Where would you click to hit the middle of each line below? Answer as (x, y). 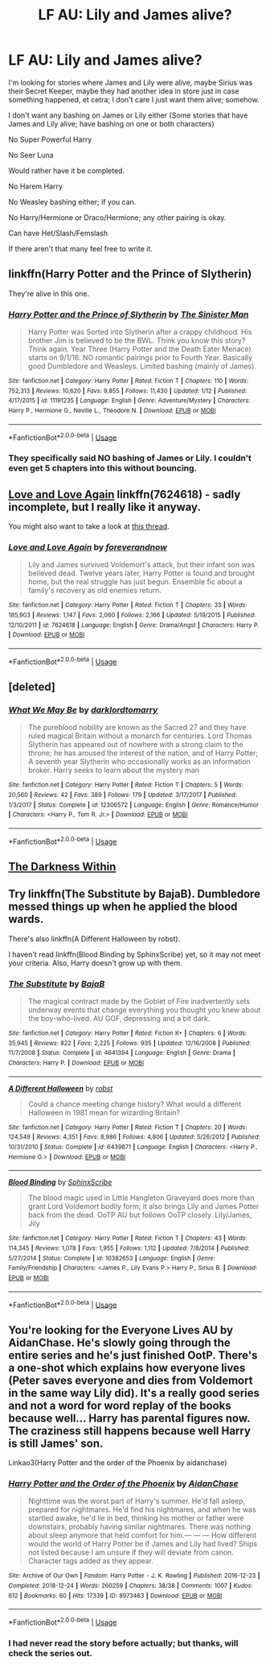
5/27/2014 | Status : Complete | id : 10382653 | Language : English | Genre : (112, 1258)
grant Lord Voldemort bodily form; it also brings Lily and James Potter (143, 1206)
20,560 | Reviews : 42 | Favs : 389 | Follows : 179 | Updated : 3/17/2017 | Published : (123, 795)
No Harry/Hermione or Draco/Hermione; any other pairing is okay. (117, 217)
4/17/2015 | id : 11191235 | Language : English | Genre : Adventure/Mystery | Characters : (129, 401)
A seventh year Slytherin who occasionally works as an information (139, 762)
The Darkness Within (62, 867)
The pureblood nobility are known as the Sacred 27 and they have (137, 728)
